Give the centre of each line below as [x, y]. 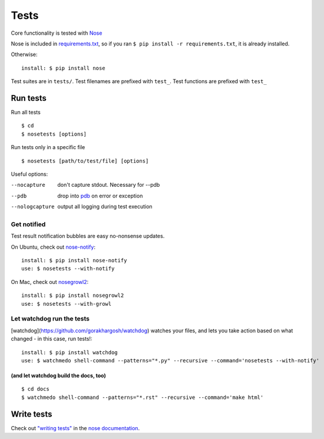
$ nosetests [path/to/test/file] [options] [85, 161]
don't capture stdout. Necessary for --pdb [109, 185]
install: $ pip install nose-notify [74, 260]
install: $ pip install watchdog [70, 352]
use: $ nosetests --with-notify [68, 269]
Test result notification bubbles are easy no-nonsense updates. [88, 236]
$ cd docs [35, 389]
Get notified [28, 224]
